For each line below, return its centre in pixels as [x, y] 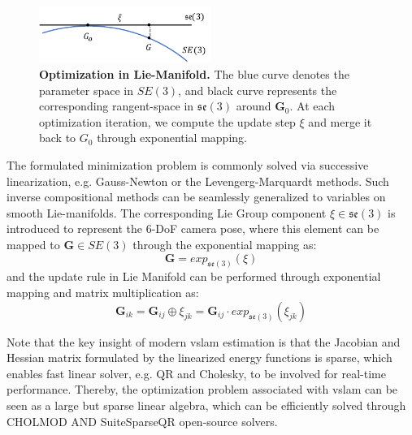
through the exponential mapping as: [225, 244]
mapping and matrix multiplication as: [103, 293]
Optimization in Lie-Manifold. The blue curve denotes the [194, 74]
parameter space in [87, 90]
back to [58, 138]
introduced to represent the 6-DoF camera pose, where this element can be [193, 228]
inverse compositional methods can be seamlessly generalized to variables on [196, 197]
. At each [312, 106]
